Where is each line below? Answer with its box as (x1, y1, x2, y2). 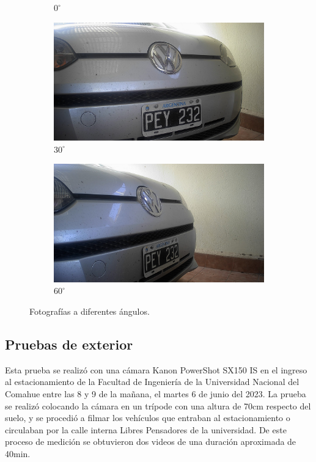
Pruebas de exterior (5, 334, 133, 353)
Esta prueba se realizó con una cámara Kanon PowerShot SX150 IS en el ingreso (5, 363, 307, 376)
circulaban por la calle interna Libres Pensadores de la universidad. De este (5, 423, 287, 436)
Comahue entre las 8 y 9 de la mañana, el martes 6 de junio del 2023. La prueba (5, 387, 306, 400)
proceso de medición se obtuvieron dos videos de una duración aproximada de (5, 435, 296, 448)
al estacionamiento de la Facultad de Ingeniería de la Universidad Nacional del (5, 375, 299, 388)
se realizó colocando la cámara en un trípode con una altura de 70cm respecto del (5, 399, 311, 412)
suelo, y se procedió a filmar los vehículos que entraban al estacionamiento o (5, 411, 290, 424)
